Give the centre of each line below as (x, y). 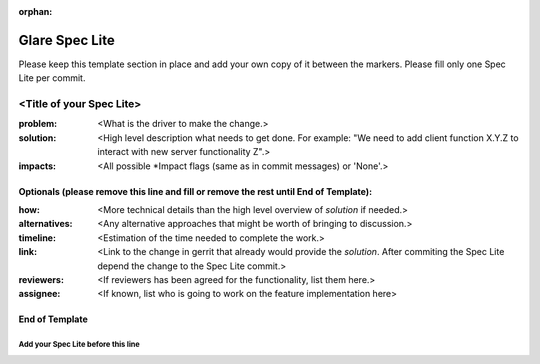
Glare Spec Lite (66, 40)
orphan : (35, 11)
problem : (38, 124)
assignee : (39, 294)
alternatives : (46, 224)
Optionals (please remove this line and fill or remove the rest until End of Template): (195, 191)
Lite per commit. (52, 78)
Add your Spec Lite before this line (79, 345)
